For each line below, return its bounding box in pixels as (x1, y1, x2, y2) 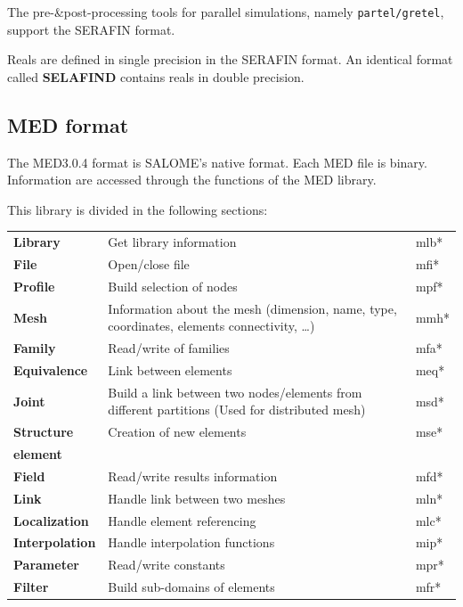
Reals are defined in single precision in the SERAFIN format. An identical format (7, 50, 453, 69)
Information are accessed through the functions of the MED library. (7, 170, 377, 189)
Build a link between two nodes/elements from (108, 382, 362, 401)
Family (13, 339, 56, 357)
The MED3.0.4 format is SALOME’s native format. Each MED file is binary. (7, 152, 427, 171)
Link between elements (108, 360, 232, 379)
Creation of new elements (108, 422, 247, 441)
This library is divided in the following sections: (7, 200, 268, 218)
